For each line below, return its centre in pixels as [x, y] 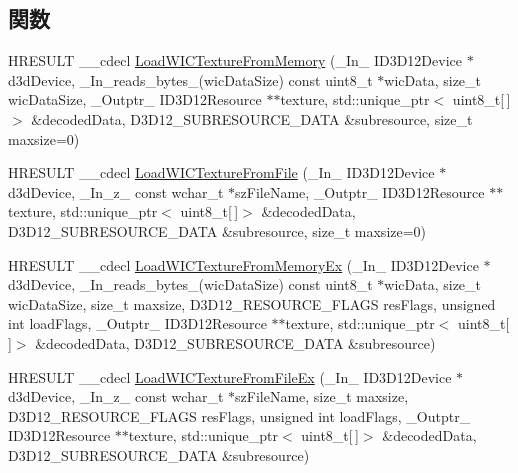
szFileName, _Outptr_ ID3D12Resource [360, 191]
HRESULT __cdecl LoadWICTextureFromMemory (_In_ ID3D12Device [235, 60]
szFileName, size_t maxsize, [322, 396]
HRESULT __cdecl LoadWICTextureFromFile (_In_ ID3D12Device [221, 172]
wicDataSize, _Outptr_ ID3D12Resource [135, 99]
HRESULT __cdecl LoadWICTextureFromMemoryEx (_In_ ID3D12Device [243, 264]
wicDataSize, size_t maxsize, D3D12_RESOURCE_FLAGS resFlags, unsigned [252, 303]
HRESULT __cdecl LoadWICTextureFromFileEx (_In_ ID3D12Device [230, 376]
